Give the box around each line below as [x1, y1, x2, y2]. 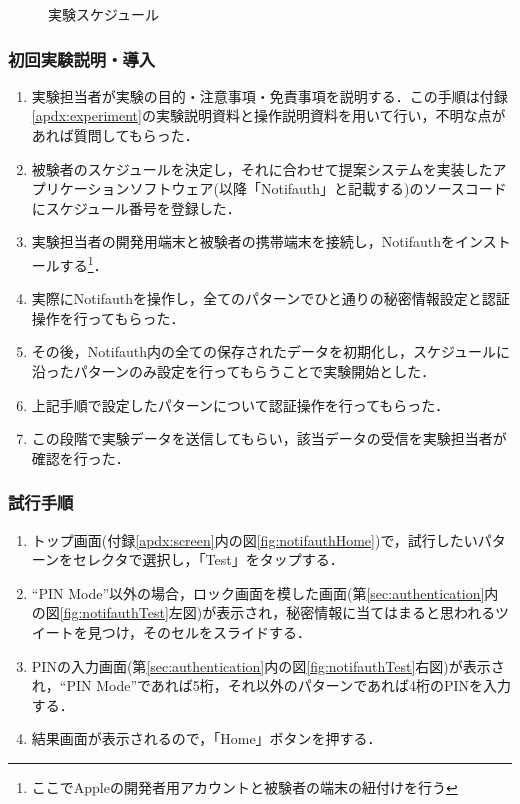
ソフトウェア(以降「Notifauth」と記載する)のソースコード [129, 178, 507, 199]
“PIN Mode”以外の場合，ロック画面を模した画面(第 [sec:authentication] [31, 582, 485, 603]
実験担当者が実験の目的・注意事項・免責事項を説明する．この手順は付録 [31, 85, 508, 106]
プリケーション [31, 178, 130, 199]
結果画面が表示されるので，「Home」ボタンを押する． [31, 728, 382, 749]
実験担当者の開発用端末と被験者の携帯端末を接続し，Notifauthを [31, 231, 455, 252]
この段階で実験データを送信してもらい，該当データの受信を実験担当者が [31, 428, 507, 449]
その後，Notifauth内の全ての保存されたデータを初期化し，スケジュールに [31, 341, 510, 362]
